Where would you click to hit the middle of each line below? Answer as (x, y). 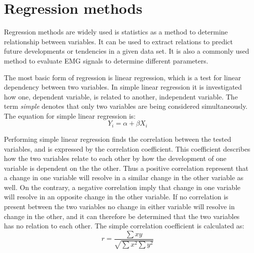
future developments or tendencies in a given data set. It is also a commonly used (127, 51)
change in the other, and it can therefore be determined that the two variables (122, 216)
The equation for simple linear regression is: (70, 115)
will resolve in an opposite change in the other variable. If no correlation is (116, 197)
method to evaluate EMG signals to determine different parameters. (106, 60)
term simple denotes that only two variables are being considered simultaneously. (126, 106)
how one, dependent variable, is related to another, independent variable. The (121, 96)
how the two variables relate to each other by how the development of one (115, 158)
